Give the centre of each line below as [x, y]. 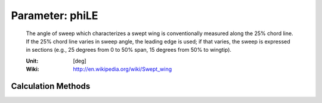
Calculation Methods [51, 86]
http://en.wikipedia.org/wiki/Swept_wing [123, 69]
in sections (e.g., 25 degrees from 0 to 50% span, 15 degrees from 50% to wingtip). [129, 50]
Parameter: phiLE [55, 15]
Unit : [32, 61]
